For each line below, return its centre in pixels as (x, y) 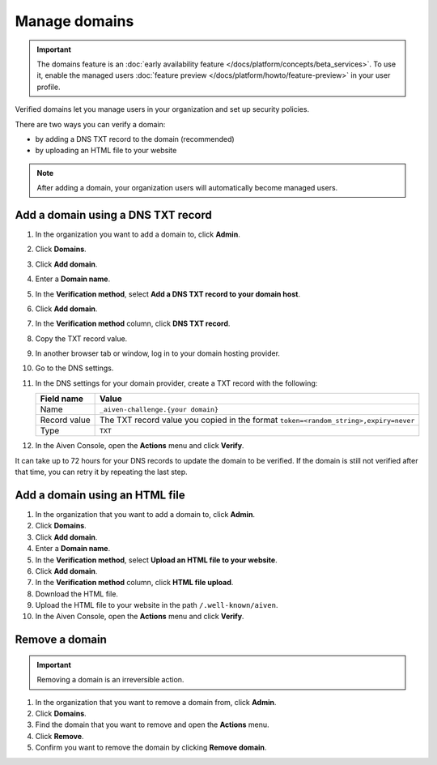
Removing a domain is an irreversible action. (110, 680)
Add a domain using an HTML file (100, 495)
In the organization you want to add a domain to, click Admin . (138, 234)
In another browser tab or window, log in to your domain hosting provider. (158, 353)
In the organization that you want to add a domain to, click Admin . (145, 514)
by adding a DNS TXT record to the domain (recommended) (135, 139)
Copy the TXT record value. (81, 338)
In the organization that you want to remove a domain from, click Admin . (156, 702)
